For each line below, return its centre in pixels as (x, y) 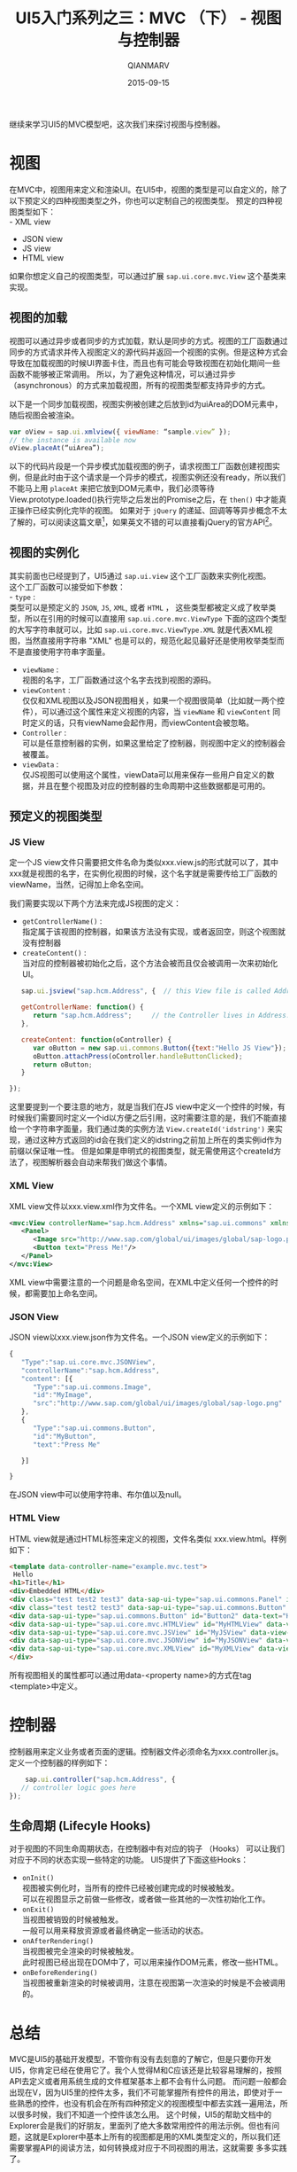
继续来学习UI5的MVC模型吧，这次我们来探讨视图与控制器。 (117, 124)
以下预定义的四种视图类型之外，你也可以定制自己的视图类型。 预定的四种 (142, 200)
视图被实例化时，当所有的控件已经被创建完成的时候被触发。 (130, 1888)
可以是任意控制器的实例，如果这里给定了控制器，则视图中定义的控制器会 (153, 743)
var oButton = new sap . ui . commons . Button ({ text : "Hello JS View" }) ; (160, 1048)
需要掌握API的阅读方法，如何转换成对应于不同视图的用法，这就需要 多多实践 (148, 2148)
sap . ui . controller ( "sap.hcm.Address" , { (100, 1780)
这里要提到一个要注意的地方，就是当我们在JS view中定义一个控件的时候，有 (147, 1107)
